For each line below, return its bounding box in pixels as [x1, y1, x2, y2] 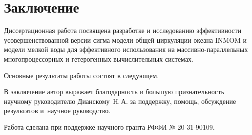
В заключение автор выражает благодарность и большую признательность [4, 86, 224, 97]
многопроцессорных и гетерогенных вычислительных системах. [4, 53, 193, 64]
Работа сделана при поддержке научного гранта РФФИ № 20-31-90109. [4, 121, 215, 132]
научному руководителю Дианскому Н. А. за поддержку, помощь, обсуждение [4, 96, 236, 106]
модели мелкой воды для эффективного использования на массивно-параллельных [4, 44, 248, 54]
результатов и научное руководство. [4, 105, 111, 116]
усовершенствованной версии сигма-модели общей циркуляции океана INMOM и [4, 34, 247, 45]
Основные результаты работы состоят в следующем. [4, 70, 159, 80]
